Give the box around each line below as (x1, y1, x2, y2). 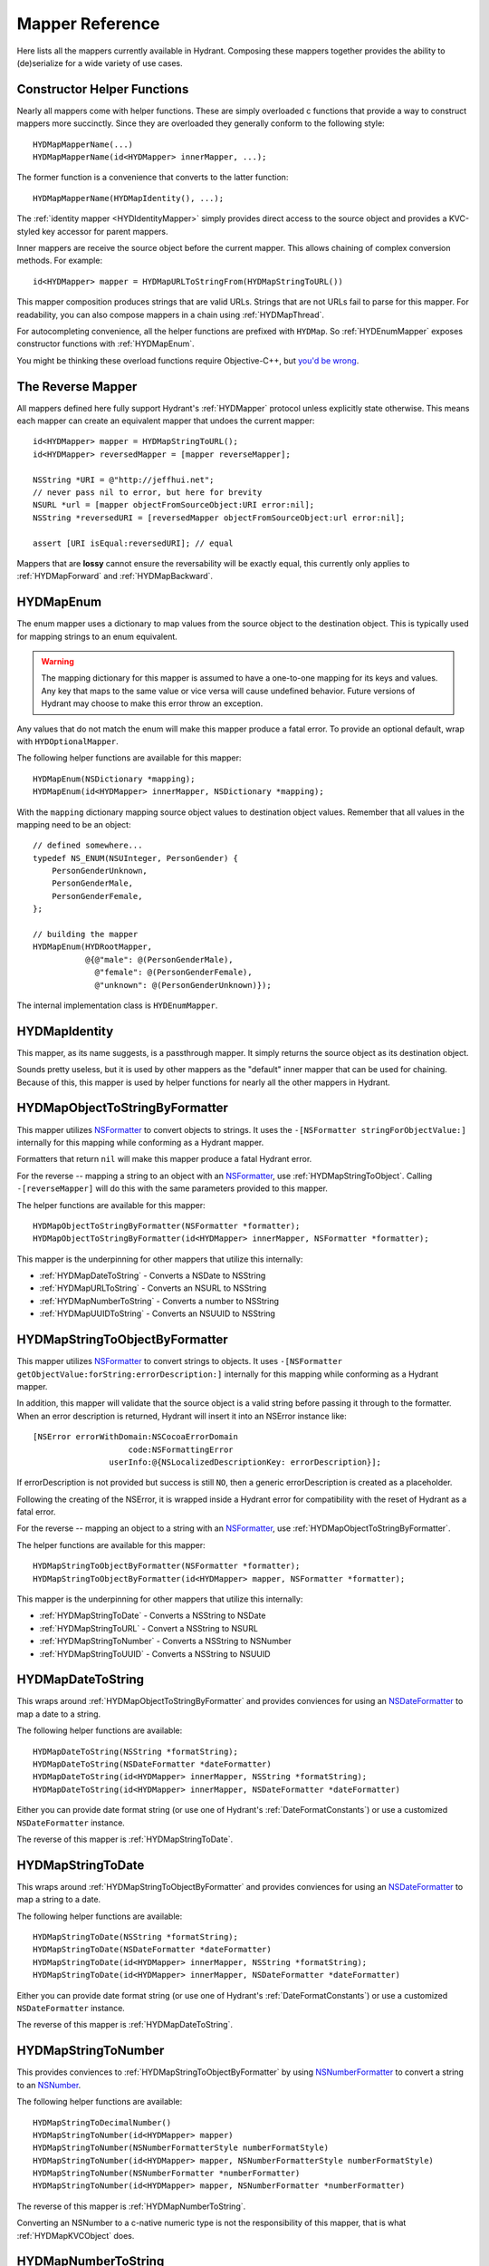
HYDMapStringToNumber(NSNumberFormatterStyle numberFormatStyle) (33, 2143, 330, 2153)
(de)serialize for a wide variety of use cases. (16, 57, 183, 68)
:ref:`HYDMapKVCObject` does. (16, 2230, 135, 2241)
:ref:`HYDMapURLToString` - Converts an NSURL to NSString (39, 1283, 267, 1293)
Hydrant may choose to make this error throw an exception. (41, 698, 264, 709)
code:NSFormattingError (128, 1444, 235, 1455)
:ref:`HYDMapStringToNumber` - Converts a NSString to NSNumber (39, 1636, 292, 1647)
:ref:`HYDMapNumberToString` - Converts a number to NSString (39, 1295, 280, 1306)
